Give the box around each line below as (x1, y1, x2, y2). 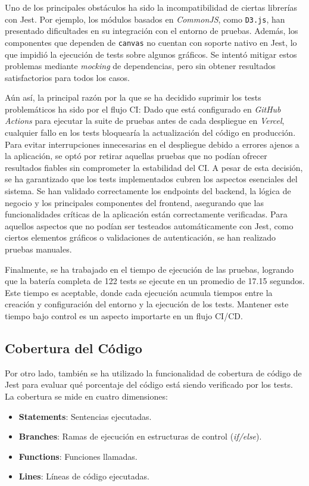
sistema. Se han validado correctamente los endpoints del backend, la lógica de (5, 185, 291, 197)
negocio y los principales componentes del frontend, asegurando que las (5, 196, 264, 208)
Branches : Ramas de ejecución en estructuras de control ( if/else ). (18, 430, 262, 443)
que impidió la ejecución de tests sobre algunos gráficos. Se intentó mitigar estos (5, 48, 297, 60)
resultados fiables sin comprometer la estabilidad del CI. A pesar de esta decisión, (5, 161, 303, 173)
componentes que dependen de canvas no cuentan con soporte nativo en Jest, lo (5, 36, 297, 48)
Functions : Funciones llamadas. (18, 450, 138, 462)
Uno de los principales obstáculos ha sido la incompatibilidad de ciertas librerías (5, 1, 298, 13)
